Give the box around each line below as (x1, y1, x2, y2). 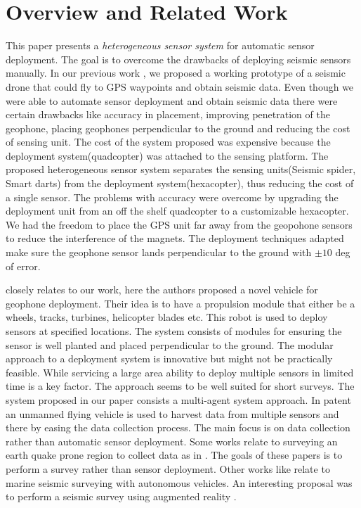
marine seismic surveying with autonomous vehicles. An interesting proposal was (6, 475, 353, 490)
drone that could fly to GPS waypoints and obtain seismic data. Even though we (6, 79, 354, 94)
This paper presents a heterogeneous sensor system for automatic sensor (6, 38, 315, 53)
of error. (6, 258, 41, 273)
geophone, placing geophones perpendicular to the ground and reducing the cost (6, 120, 350, 135)
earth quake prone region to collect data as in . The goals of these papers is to (6, 447, 343, 462)
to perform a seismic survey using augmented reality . (6, 489, 237, 504)
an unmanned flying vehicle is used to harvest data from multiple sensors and (6, 406, 339, 421)
